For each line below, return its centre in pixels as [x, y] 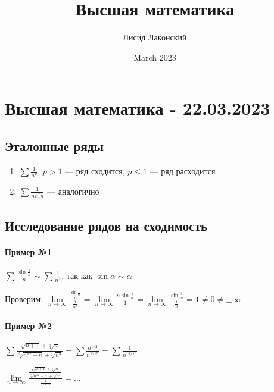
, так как [77, 275]
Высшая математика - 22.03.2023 [138, 108]
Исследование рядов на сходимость [106, 225]
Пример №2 [29, 325]
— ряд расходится [183, 170]
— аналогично [73, 191]
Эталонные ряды [54, 145]
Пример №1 [29, 251]
